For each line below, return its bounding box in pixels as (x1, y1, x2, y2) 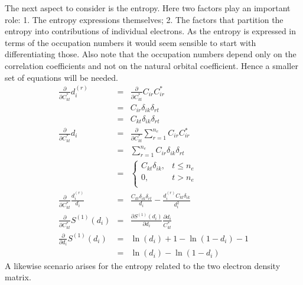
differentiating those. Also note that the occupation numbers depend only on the (5, 48, 297, 60)
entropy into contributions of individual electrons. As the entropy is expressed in (5, 25, 297, 37)
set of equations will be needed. (5, 71, 118, 83)
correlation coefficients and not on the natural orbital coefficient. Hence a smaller (5, 59, 298, 71)
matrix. (5, 271, 31, 283)
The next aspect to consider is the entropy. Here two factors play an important (5, 2, 291, 14)
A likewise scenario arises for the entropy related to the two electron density (5, 259, 281, 271)
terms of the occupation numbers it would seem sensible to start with (5, 36, 256, 48)
